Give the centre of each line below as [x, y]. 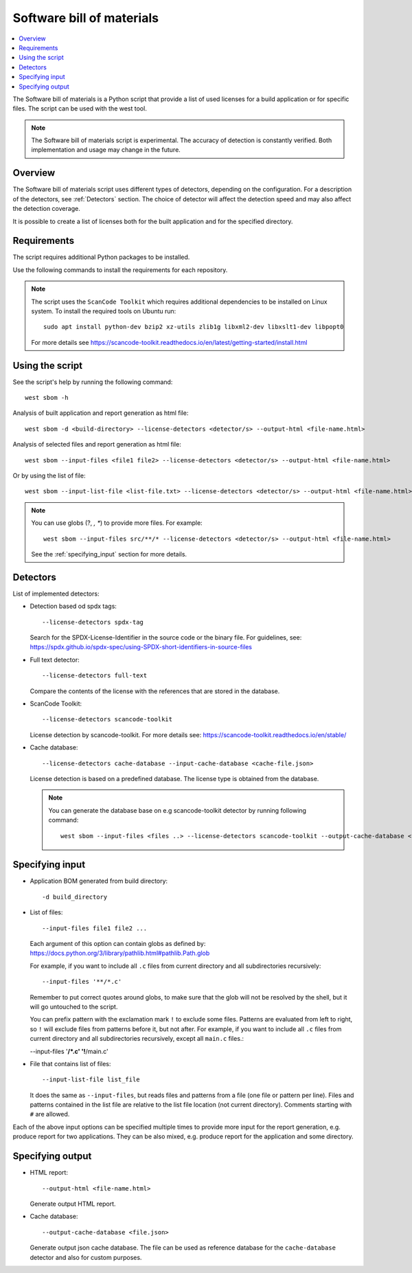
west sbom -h [47, 398]
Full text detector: [55, 660]
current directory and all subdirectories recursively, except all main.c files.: [137, 1039]
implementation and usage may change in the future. [106, 150]
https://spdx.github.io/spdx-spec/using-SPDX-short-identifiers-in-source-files [141, 647]
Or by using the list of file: [49, 476]
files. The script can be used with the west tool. [80, 109]
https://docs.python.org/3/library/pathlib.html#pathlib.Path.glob [120, 953]
